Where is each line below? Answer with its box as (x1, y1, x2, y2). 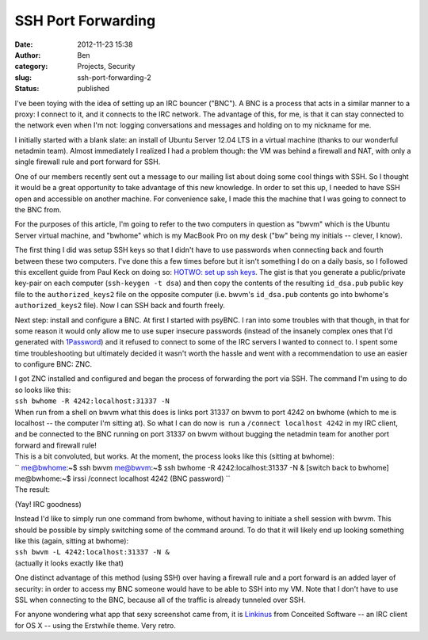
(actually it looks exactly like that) (14, 558, 124, 568)
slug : (14, 72, 32, 82)
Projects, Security (77, 62, 136, 71)
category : (14, 62, 48, 71)
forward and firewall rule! (14, 440, 97, 450)
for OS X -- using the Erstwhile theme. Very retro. (14, 620, 176, 630)
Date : (14, 40, 33, 49)
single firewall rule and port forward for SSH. (14, 157, 161, 166)
